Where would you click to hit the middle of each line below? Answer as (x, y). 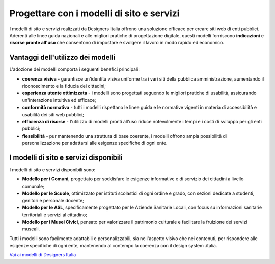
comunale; (33, 186)
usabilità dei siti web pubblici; (53, 114)
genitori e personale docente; (53, 200)
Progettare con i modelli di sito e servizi (94, 13)
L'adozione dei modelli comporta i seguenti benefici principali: (75, 69)
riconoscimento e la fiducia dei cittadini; (64, 86)
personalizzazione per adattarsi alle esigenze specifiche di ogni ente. (95, 143)
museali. (31, 229)
